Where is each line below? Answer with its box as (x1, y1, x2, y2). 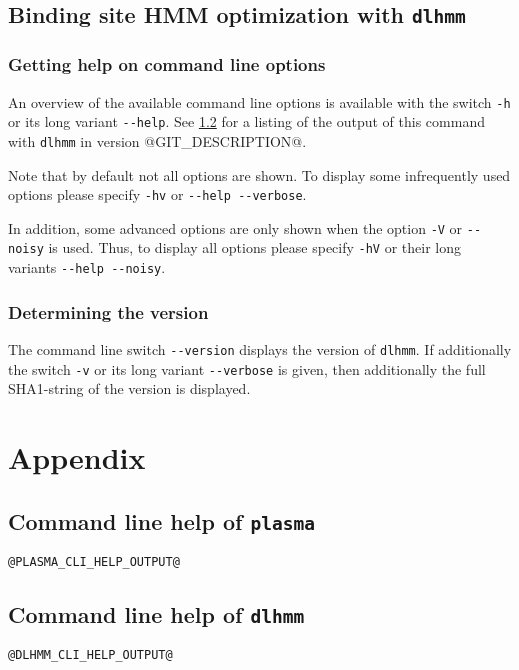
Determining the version (8, 299, 209, 324)
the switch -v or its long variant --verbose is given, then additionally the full (8, 358, 486, 379)
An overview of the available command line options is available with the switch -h (8, 91, 511, 112)
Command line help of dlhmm (8, 599, 305, 630)
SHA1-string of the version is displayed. (8, 378, 251, 399)
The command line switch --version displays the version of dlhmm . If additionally (8, 338, 512, 359)
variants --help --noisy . (8, 257, 166, 278)
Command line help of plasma (8, 505, 315, 536)
